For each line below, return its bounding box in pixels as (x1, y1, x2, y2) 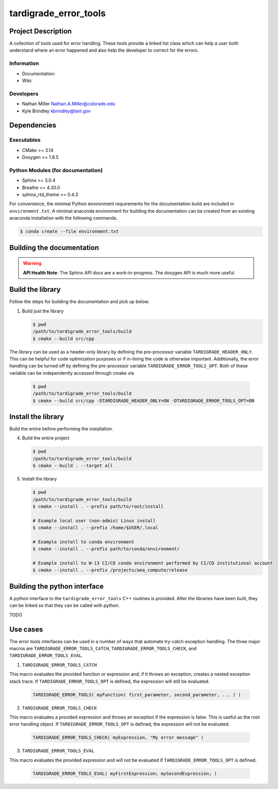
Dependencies (9, 121, 57, 130)
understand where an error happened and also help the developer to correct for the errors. (9, 47, 199, 53)
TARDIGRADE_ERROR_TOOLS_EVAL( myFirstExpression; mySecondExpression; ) (32, 770, 217, 776)
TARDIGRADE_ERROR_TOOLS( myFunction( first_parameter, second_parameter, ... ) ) (32, 692, 242, 697)
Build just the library (22, 308, 64, 314)
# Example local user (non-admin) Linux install (32, 518, 156, 524)
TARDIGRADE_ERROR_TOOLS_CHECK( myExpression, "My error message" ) (32, 735, 204, 740)
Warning (23, 260, 42, 266)
